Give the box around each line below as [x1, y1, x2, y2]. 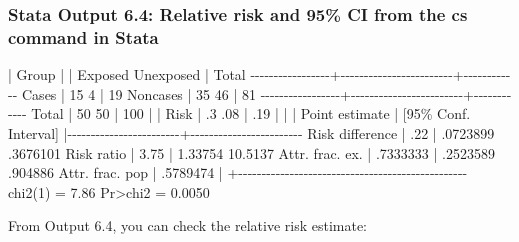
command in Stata [8, 24, 159, 49]
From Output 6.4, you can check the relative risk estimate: [8, 215, 368, 236]
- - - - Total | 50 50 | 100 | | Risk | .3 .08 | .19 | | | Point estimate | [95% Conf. [8, 103, 471, 124]
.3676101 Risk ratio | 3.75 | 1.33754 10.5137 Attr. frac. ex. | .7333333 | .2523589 [8, 142, 495, 163]
